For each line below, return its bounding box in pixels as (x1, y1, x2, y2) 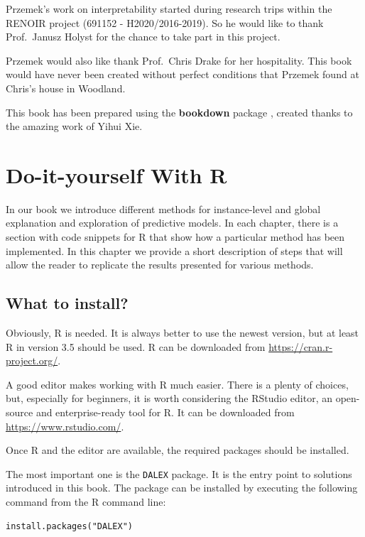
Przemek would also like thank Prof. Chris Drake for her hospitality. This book (6, 53, 352, 67)
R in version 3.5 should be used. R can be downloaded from (6, 339, 266, 354)
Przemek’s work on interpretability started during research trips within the (6, 1, 332, 16)
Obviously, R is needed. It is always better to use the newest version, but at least (6, 325, 359, 340)
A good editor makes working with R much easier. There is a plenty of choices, (6, 376, 349, 391)
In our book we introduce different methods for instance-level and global (6, 201, 321, 216)
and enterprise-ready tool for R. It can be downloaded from (36, 405, 295, 420)
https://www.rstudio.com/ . (6, 418, 124, 433)
